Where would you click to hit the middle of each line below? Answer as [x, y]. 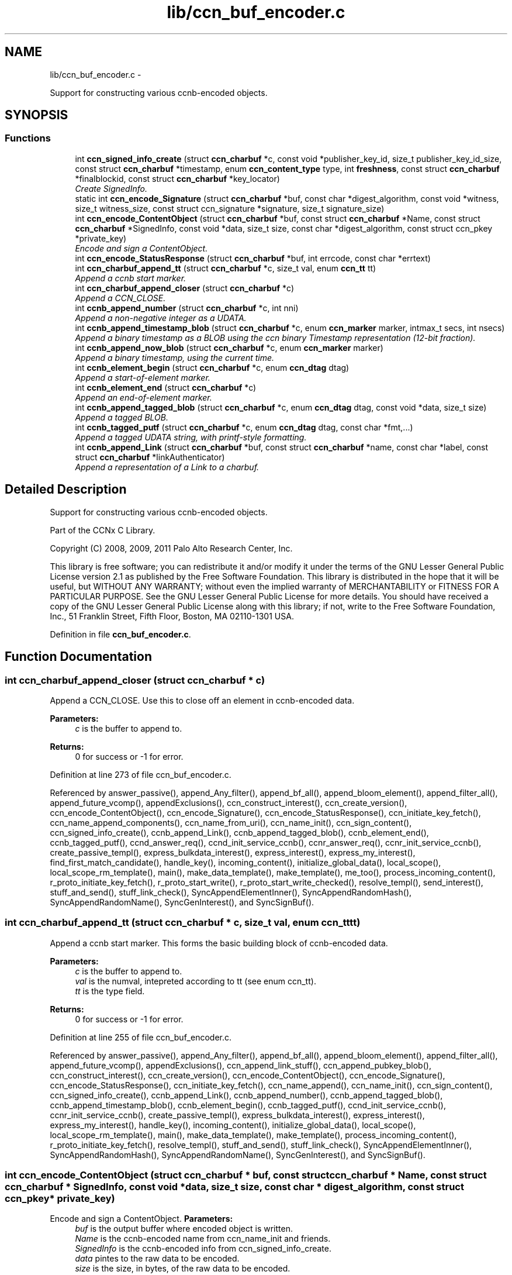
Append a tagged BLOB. [122, 417]
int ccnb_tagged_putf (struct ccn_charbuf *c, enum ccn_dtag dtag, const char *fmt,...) [244, 427]
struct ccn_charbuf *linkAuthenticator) [150, 457]
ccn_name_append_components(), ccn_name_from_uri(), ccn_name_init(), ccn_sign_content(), [231, 822]
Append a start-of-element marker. [143, 377]
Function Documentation [78, 657]
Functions [28, 138]
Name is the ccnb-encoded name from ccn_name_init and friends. [203, 1239]
